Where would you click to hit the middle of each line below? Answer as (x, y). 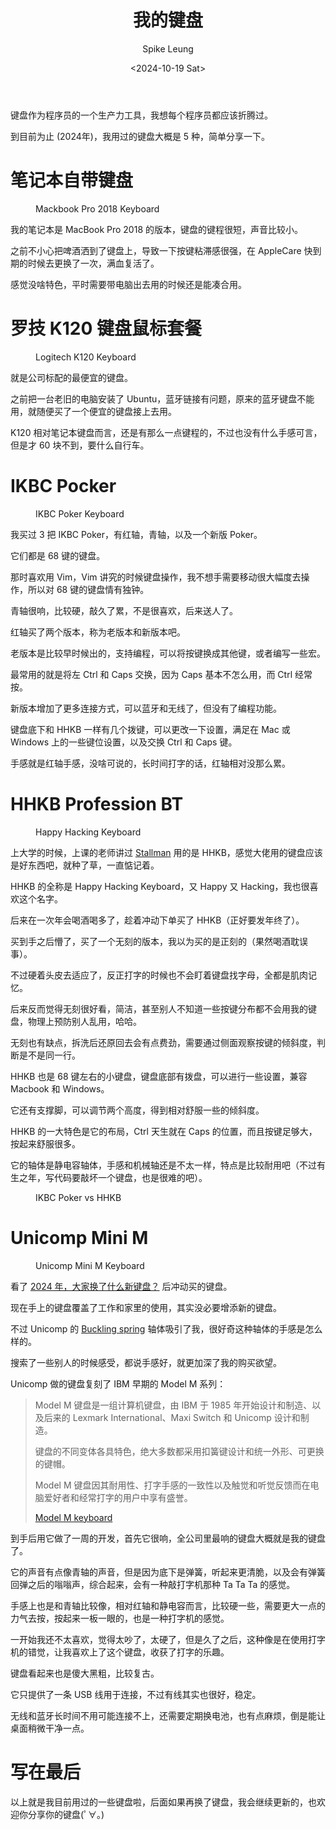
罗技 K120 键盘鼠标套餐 (106, 328)
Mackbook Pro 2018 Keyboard (97, 208)
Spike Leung (168, 48)
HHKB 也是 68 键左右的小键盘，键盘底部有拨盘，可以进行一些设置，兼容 (159, 1076)
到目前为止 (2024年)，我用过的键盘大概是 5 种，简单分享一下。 (140, 136)
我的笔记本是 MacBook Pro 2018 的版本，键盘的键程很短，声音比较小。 (156, 229)
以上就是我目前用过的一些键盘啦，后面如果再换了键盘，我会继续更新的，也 (163, 1802)
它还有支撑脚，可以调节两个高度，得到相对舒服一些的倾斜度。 (137, 1110)
